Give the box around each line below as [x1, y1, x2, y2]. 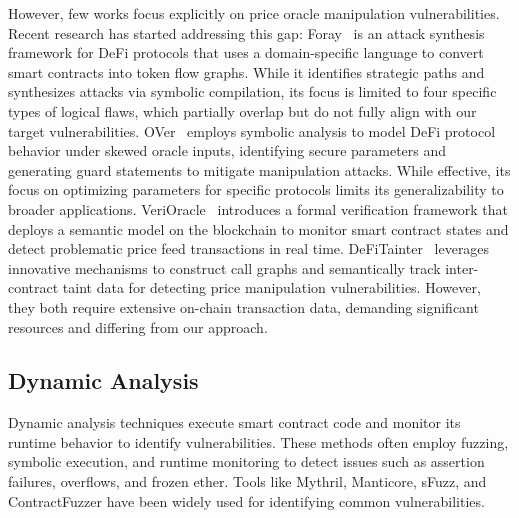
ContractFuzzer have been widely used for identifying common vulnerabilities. [8, 490, 485, 511]
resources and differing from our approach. [8, 316, 268, 337]
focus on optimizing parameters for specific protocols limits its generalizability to [8, 179, 504, 200]
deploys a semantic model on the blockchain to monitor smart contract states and [8, 218, 509, 239]
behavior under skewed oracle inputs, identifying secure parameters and [8, 140, 447, 161]
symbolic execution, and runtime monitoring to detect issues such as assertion [8, 451, 485, 472]
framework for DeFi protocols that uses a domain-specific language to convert [8, 42, 484, 63]
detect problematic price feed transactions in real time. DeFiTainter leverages [8, 238, 490, 259]
